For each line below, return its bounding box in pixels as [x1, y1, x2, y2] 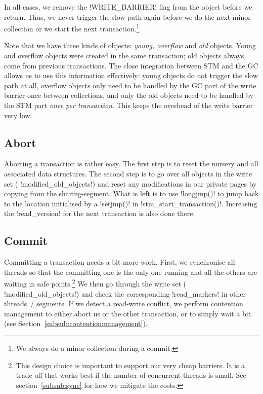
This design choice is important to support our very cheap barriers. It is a [16, 360, 245, 370]
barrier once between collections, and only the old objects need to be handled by [4, 90, 253, 100]
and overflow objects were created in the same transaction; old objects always [4, 50, 244, 61]
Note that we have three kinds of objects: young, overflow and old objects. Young [4, 40, 256, 51]
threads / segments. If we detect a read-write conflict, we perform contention [4, 298, 243, 309]
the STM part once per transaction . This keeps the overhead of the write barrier [4, 100, 253, 110]
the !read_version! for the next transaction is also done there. [4, 208, 195, 219]
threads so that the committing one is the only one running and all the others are [4, 266, 257, 277]
